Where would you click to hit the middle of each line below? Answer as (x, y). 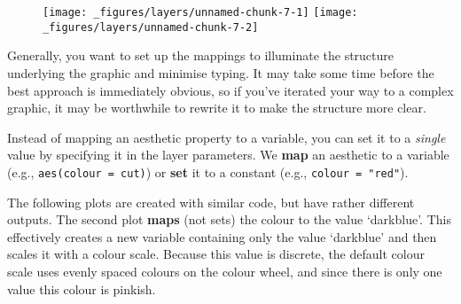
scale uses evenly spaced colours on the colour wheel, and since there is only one (225, 271)
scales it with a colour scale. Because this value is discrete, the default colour (216, 254)
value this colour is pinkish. (82, 288)
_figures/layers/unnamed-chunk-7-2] (151, 27)
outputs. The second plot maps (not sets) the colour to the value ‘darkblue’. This (229, 219)
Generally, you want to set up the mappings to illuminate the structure (201, 55)
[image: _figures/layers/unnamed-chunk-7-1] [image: (200, 12)
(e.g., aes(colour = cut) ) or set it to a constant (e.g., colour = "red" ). (208, 171)
